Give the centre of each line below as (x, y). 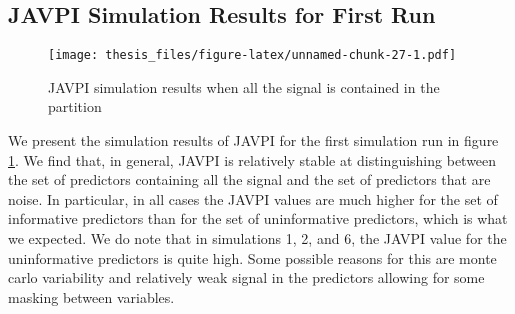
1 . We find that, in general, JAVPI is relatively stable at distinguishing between (252, 159)
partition (75, 106)
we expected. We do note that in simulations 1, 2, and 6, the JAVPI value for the (257, 238)
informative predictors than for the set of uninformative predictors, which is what (258, 218)
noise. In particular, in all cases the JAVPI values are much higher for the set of (253, 198)
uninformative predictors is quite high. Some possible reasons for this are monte (252, 257)
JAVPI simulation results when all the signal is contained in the (244, 86)
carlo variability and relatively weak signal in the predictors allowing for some (246, 277)
